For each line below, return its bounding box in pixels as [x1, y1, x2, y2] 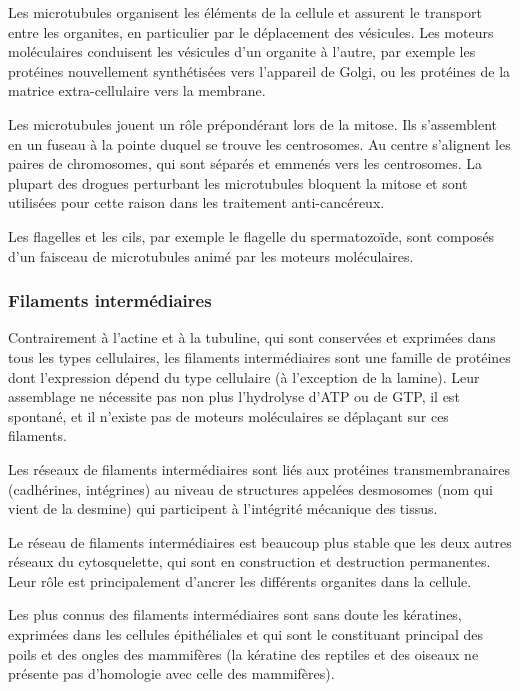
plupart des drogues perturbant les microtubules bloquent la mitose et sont [8, 172, 468, 193]
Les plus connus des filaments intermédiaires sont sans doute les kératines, [8, 604, 462, 625]
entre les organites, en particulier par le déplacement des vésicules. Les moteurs [8, 21, 494, 42]
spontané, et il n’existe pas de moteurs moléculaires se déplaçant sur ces [8, 405, 449, 426]
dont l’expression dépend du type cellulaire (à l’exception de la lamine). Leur [8, 366, 480, 387]
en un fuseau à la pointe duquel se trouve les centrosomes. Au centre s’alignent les [8, 133, 511, 154]
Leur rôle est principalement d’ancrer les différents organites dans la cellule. [8, 570, 472, 591]
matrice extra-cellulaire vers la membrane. [8, 80, 266, 101]
